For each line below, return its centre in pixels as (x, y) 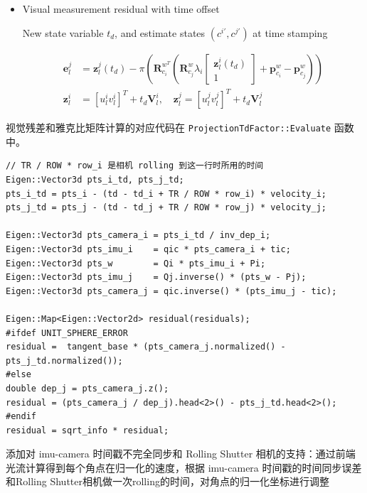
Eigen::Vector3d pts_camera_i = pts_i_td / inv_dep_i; (138, 235)
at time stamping (290, 32)
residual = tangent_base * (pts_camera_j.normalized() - (146, 347)
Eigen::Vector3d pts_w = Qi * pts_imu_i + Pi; (136, 263)
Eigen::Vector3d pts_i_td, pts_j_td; (95, 180)
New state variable (63, 32)
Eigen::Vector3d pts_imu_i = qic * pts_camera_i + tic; (148, 249)
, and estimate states (160, 32)
